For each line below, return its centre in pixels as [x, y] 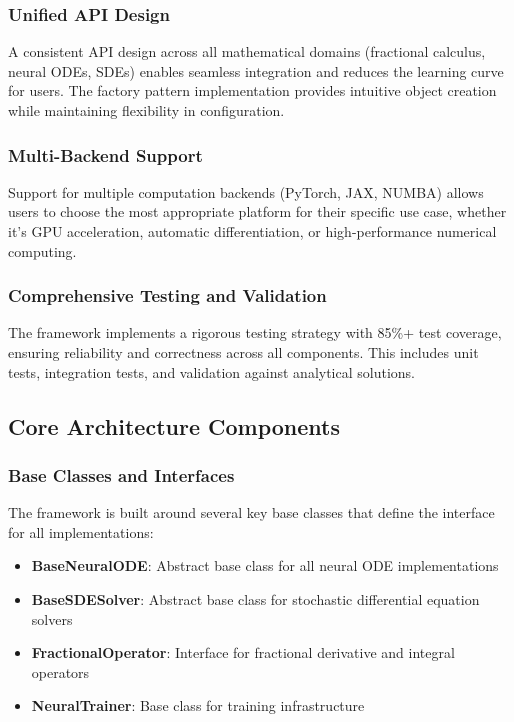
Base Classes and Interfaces [121, 474]
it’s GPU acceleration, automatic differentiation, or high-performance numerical [252, 231]
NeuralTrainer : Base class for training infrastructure [198, 705]
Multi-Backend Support [105, 154]
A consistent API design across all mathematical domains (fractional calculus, [247, 51]
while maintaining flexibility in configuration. [146, 110]
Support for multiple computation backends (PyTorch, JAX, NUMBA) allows [246, 191]
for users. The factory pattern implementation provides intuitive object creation [252, 90]
